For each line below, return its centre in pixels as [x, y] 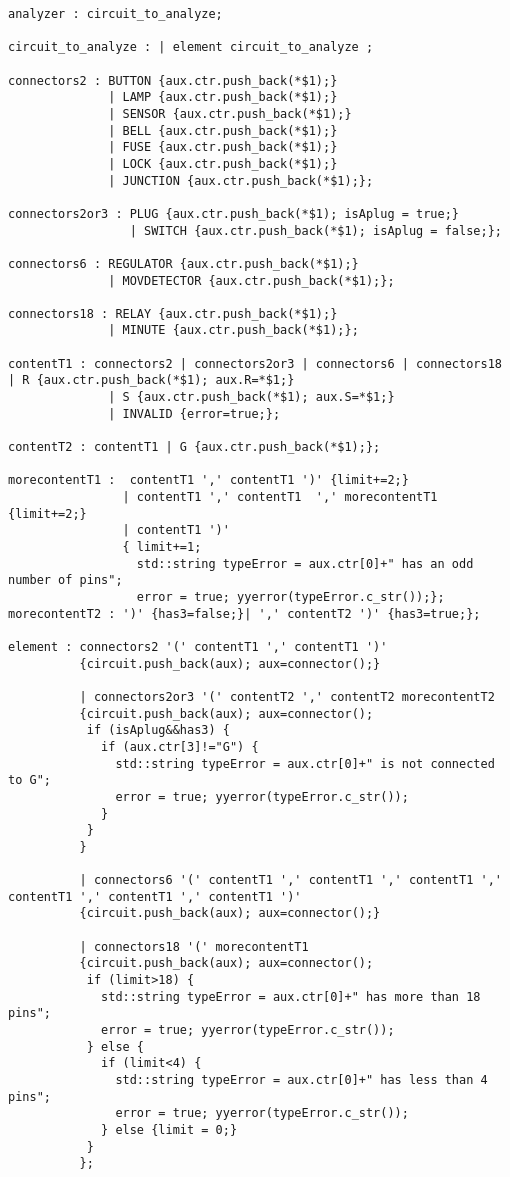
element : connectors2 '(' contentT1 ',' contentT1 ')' [198, 646]
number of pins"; [65, 580]
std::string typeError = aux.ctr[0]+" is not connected [305, 763]
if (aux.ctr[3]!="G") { [180, 746]
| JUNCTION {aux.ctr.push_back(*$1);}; [241, 180]
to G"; [29, 780]
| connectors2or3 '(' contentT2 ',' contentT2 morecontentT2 [287, 696]
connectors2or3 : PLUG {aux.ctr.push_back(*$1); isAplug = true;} [234, 213]
